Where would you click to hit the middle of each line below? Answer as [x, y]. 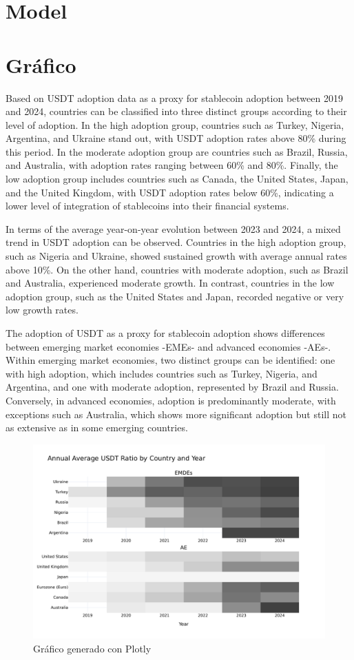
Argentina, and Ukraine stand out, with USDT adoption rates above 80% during [176, 138]
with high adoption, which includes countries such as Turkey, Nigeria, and [162, 373]
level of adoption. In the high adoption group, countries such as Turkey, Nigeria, [175, 124]
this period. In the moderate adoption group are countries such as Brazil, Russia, [177, 151]
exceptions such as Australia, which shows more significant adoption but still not [176, 414]
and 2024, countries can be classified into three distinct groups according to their [176, 111]
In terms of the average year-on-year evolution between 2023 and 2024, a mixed [173, 228]
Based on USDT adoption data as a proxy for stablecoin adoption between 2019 [174, 97]
